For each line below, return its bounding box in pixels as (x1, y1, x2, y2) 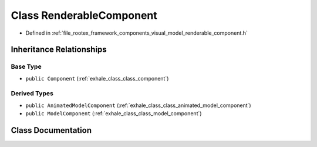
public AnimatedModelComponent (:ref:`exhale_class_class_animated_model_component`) (25, 102, 252, 109)
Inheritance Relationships (11, 45, 107, 55)
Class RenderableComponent (11, 9, 158, 22)
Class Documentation (11, 125, 92, 135)
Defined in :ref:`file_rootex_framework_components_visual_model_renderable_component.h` (25, 29, 248, 36)
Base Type (11, 62, 42, 71)
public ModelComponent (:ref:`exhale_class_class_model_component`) (25, 110, 202, 117)
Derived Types (11, 89, 54, 98)
